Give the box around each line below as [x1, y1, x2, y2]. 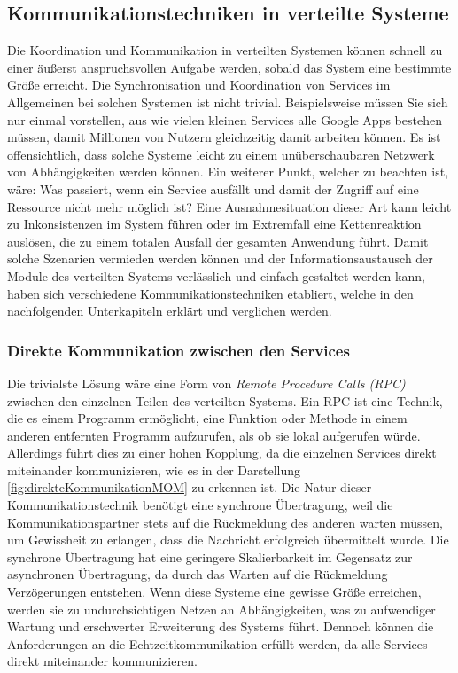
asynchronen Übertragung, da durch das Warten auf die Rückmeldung [7, 565, 388, 583]
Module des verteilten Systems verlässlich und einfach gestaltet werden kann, [7, 266, 425, 285]
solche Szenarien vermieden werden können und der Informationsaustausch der [7, 249, 433, 268]
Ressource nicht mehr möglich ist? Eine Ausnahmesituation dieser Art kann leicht [7, 197, 452, 215]
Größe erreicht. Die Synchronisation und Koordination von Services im [7, 75, 391, 94]
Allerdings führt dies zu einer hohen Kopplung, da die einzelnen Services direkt [7, 443, 437, 462]
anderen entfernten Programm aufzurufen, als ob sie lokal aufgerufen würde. [7, 426, 421, 444]
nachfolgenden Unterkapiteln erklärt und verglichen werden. [7, 301, 332, 320]
